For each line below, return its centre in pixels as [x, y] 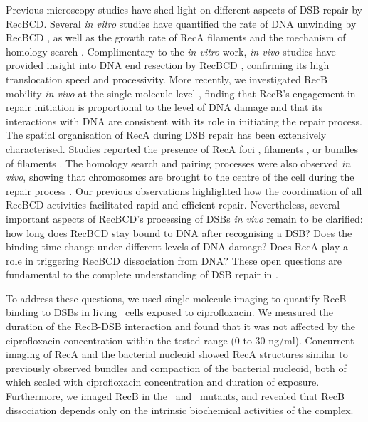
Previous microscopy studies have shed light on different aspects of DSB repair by [184, 9]
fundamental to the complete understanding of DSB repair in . [142, 274]
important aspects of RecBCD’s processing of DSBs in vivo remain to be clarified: [184, 218]
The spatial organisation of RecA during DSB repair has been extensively [166, 135]
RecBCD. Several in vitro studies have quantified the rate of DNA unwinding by [181, 23]
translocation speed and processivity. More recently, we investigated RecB [167, 79]
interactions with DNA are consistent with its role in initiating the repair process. [184, 121]
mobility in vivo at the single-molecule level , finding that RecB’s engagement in [181, 93]
